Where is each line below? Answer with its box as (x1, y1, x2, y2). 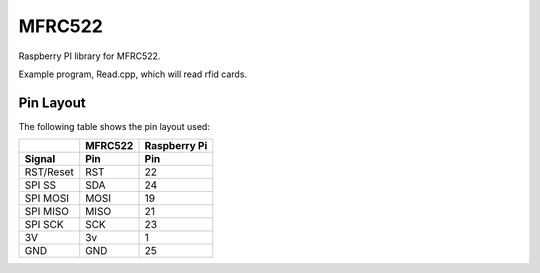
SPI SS (24, 178, 57, 192)
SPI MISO (24, 205, 70, 219)
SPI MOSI (24, 191, 70, 205)
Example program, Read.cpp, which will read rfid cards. (18, 68, 248, 80)
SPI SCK (24, 218, 64, 232)
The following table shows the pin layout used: (18, 120, 210, 132)
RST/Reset (24, 165, 74, 179)
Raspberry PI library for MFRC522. (18, 50, 161, 62)
